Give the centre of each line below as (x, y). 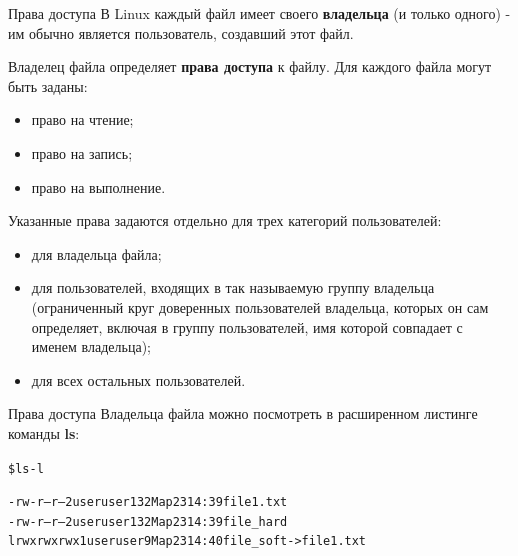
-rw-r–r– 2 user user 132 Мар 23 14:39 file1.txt (148, 502)
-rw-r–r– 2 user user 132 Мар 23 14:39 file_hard (148, 521)
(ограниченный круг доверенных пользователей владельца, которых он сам (260, 306)
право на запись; (82, 152)
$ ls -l (26, 468)
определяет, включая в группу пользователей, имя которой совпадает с (247, 326)
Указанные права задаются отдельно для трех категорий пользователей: (225, 220)
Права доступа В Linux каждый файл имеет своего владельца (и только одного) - (259, 13)
